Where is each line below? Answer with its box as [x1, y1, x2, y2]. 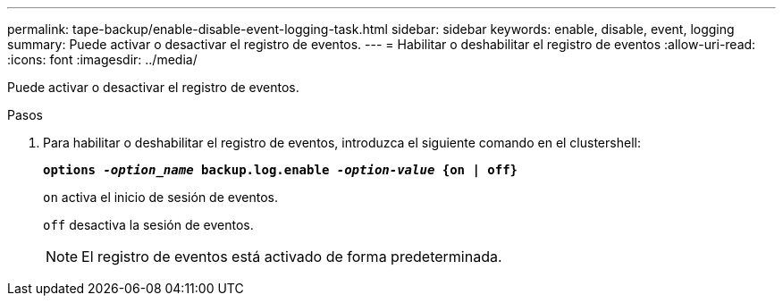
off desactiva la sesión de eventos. [43, 217, 254, 232]
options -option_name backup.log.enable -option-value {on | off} [43, 163, 518, 177]
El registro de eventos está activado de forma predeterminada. [81, 248, 502, 265]
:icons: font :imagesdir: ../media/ [7, 52, 198, 67]
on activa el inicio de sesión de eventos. [43, 189, 278, 205]
